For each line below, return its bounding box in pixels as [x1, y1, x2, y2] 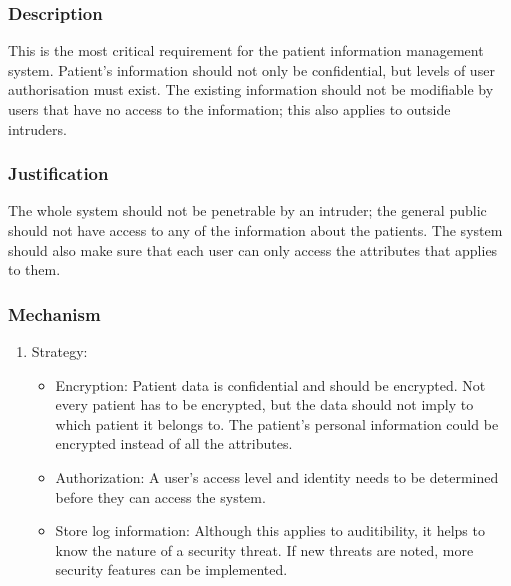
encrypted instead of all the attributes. [55, 433, 293, 454]
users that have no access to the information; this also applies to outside [8, 99, 451, 119]
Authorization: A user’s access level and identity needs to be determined [55, 466, 499, 487]
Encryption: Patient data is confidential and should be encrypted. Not [55, 374, 486, 395]
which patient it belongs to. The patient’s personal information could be [55, 413, 499, 434]
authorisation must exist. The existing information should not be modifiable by [8, 79, 494, 100]
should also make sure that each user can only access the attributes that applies [8, 239, 498, 260]
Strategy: [31, 341, 88, 361]
